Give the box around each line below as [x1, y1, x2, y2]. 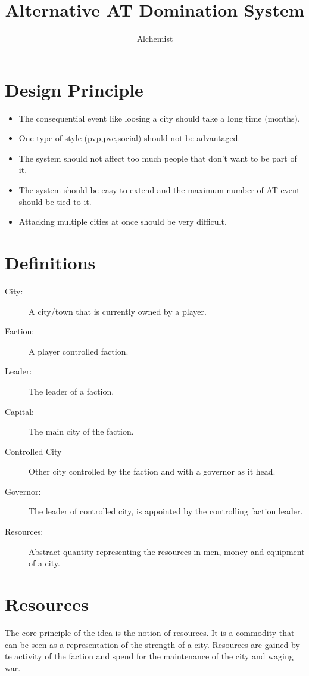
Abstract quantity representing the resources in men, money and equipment [29, 545, 305, 557]
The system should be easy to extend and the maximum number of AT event [18, 184, 300, 196]
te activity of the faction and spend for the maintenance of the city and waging [5, 650, 294, 662]
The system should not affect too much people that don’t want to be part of [18, 151, 297, 164]
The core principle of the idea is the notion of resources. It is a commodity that [5, 626, 295, 638]
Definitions [5, 250, 96, 274]
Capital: [5, 405, 35, 417]
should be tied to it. [18, 195, 92, 207]
